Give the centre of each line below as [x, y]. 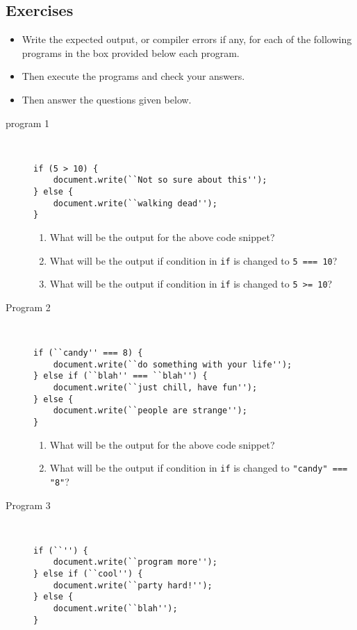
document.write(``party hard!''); [133, 585]
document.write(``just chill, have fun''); [155, 388]
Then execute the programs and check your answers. [133, 76]
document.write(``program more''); [135, 562]
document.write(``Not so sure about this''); [160, 180]
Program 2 [28, 307]
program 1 [28, 123]
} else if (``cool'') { [88, 574]
